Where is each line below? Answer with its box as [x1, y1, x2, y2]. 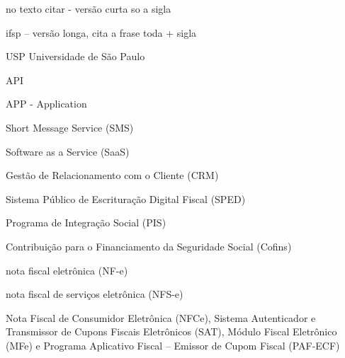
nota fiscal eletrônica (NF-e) [6, 262, 128, 277]
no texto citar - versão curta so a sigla [6, 1, 171, 16]
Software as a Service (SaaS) [6, 144, 130, 158]
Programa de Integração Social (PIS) [6, 215, 166, 230]
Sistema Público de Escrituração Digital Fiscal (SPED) [6, 191, 246, 206]
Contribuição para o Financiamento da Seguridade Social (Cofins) [6, 238, 292, 253]
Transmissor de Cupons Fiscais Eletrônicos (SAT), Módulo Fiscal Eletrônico [6, 324, 337, 339]
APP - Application [6, 96, 87, 111]
